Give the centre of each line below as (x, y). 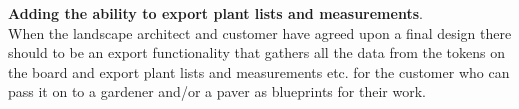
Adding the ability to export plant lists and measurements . (215, 13)
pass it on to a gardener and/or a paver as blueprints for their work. (217, 91)
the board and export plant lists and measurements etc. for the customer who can (259, 71)
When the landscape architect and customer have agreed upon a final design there (260, 32)
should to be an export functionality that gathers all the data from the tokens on (256, 52)
